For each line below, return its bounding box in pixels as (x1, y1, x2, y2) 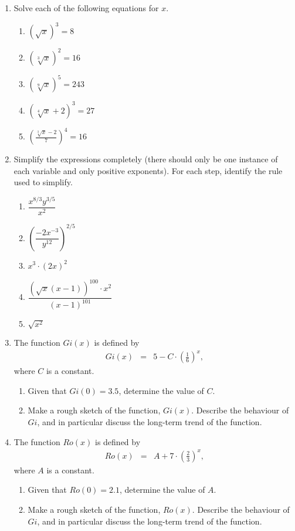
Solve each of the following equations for (13, 2, 159, 14)
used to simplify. (13, 176, 73, 188)
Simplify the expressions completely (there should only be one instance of (13, 153, 278, 165)
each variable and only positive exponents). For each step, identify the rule (13, 164, 283, 176)
